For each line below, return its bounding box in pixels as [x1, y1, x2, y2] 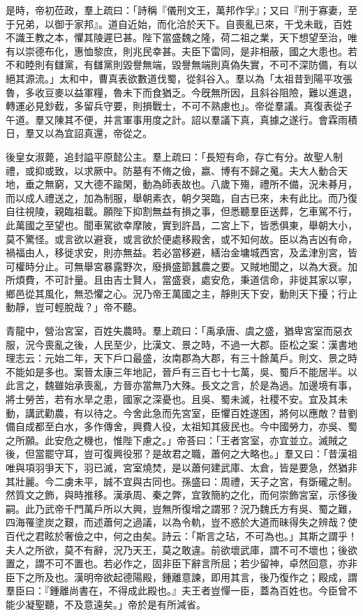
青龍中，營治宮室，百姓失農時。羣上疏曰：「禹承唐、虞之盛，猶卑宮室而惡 [6, 323, 343, 338]
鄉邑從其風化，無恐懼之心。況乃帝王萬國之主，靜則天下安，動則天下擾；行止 [6, 286, 357, 300]
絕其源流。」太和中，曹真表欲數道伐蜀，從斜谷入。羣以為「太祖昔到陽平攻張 [6, 71, 353, 85]
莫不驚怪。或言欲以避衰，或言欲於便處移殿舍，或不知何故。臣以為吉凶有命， [6, 231, 357, 246]
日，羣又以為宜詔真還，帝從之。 [6, 126, 152, 140]
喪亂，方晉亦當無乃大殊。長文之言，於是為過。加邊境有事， [83, 378, 357, 393]
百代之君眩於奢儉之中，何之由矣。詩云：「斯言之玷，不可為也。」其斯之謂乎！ [6, 528, 357, 543]
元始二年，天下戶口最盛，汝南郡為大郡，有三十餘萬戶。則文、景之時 [44, 351, 357, 365]
